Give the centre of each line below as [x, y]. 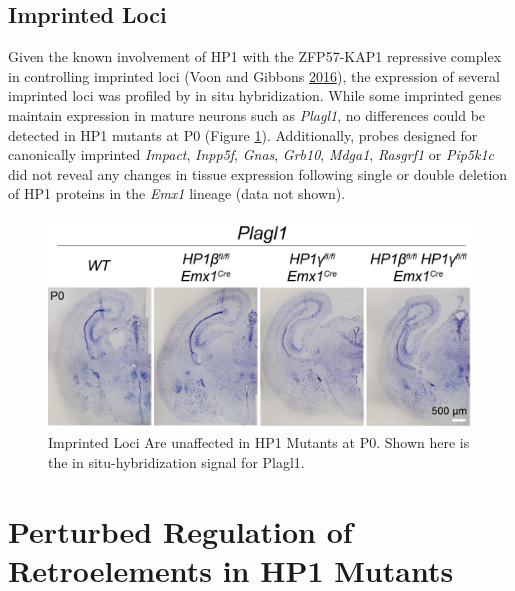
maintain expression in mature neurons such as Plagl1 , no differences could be [247, 114]
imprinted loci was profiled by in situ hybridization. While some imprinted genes [255, 95]
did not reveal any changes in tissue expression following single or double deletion [258, 173]
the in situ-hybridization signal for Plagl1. [176, 461]
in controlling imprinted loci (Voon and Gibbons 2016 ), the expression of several [254, 75]
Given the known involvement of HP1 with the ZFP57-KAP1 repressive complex [255, 56]
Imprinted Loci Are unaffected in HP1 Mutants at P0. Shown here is [259, 442]
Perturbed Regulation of [180, 530]
